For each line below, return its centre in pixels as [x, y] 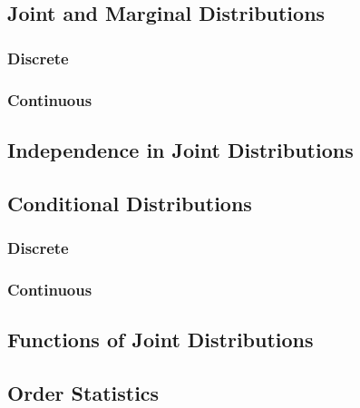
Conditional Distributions [130, 203]
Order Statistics [83, 392]
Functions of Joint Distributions [161, 340]
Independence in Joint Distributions [180, 149]
